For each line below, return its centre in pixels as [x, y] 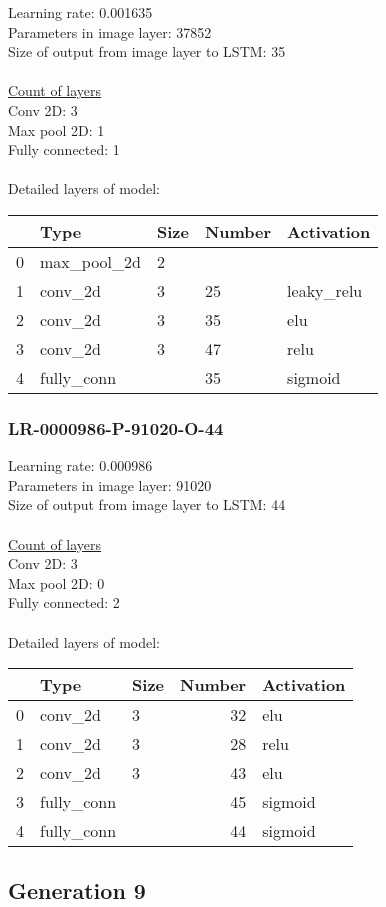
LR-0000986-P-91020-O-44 [116, 427]
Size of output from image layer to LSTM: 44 [147, 504]
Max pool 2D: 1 [56, 129]
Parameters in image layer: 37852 [110, 31]
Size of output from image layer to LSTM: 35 [147, 51]
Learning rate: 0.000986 [80, 465]
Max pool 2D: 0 [56, 582]
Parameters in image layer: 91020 [110, 484]
